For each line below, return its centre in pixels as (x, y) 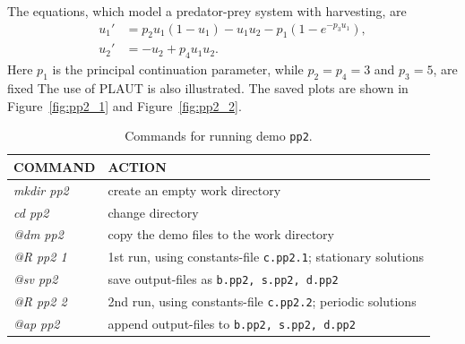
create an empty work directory (194, 189)
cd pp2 (31, 212)
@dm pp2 (39, 234)
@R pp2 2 (40, 301)
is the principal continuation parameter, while (178, 69)
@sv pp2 (36, 279)
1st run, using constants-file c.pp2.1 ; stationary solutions (266, 257)
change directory (153, 212)
